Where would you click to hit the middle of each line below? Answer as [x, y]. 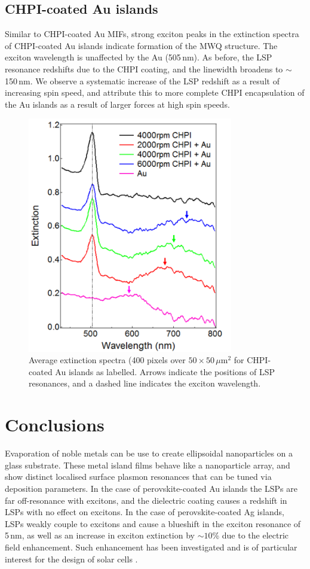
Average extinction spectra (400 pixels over [107, 360]
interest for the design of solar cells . [71, 559]
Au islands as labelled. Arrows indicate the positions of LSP [165, 371]
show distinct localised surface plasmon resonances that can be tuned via [138, 477]
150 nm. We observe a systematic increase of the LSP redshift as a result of [142, 80]
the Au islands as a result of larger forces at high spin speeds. [117, 104]
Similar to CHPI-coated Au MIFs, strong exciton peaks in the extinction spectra [152, 34]
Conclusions [55, 425]
